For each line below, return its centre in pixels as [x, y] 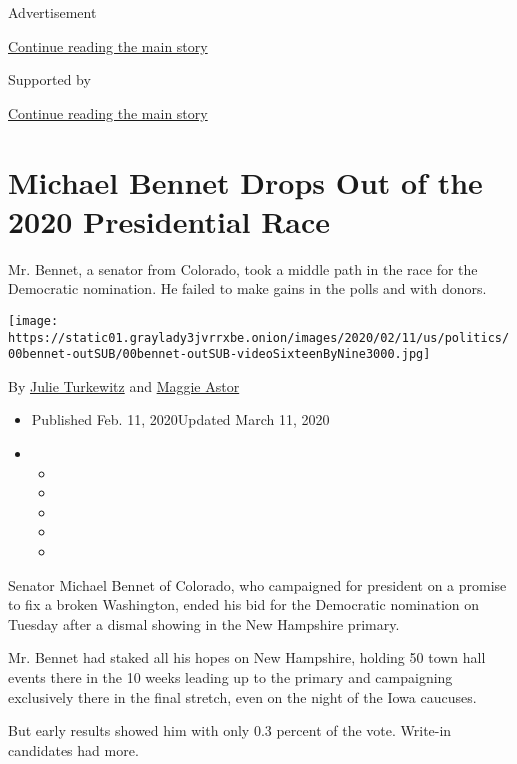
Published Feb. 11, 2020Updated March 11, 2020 [180, 419]
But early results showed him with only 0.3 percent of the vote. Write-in [230, 730]
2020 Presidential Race [169, 220]
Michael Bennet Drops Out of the [245, 181]
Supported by [49, 79]
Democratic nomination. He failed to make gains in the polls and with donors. [247, 288]
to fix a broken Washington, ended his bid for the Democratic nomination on [244, 604]
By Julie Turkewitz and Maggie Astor [124, 385]
